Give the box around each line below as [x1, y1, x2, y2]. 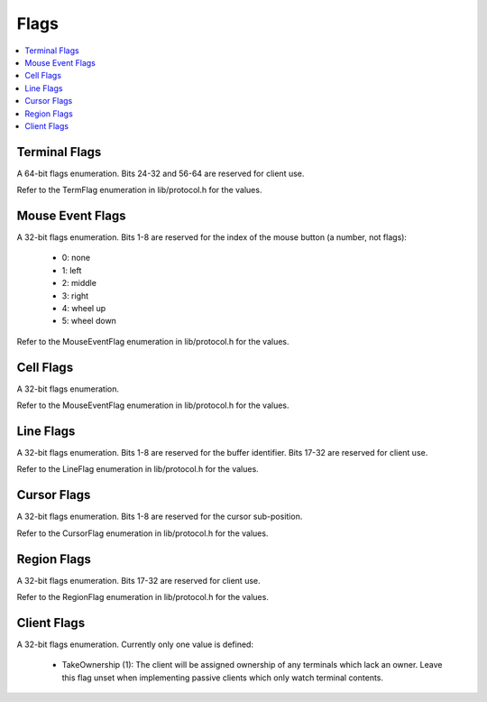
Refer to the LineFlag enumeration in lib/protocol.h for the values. [16, 464, 259, 475]
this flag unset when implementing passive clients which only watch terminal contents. [61, 672, 383, 683]
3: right [61, 290, 89, 301]
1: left [61, 264, 82, 275]
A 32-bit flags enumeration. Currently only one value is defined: [16, 639, 254, 650]
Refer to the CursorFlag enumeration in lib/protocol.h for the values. [16, 528, 269, 539]
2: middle [61, 278, 96, 289]
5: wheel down [61, 316, 117, 327]
